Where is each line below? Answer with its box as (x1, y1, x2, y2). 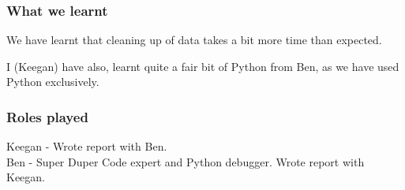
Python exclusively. (6, 73, 99, 90)
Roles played (6, 106, 88, 126)
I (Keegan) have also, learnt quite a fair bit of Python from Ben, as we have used (6, 58, 399, 74)
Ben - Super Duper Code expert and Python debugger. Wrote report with (6, 153, 365, 170)
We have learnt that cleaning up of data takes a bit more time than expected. (6, 32, 382, 48)
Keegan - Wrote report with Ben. (6, 138, 167, 155)
